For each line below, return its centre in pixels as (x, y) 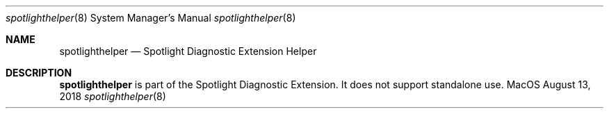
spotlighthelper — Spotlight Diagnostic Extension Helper (188, 51)
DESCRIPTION (39, 73)
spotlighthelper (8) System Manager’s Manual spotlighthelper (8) (151, 18)
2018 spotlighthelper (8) (113, 96)
